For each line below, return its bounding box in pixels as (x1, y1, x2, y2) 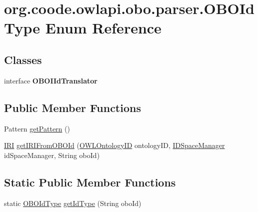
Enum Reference (45, 17, 161, 38)
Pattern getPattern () (4, 123, 70, 133)
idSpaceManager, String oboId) (4, 149, 100, 160)
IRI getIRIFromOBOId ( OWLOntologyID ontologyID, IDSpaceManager (4, 140, 225, 150)
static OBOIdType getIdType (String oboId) (4, 197, 141, 208)
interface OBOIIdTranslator (4, 75, 97, 85)
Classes (4, 51, 42, 67)
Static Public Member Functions (4, 174, 176, 189)
